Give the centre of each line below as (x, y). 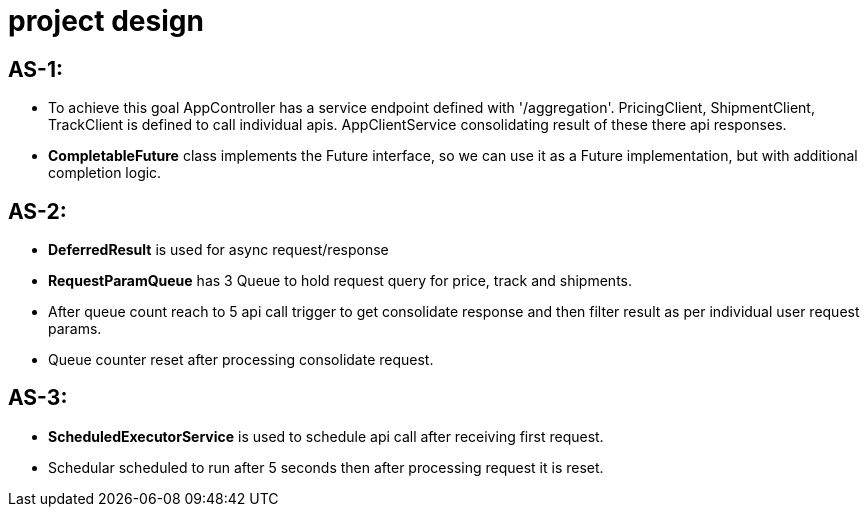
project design (106, 21)
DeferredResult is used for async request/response (218, 250)
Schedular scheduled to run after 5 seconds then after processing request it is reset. (326, 467)
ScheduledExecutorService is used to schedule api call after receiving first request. (326, 436)
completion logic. (105, 173)
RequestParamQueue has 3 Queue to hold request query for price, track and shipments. (340, 281)
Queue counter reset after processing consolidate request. (241, 360)
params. (75, 329)
